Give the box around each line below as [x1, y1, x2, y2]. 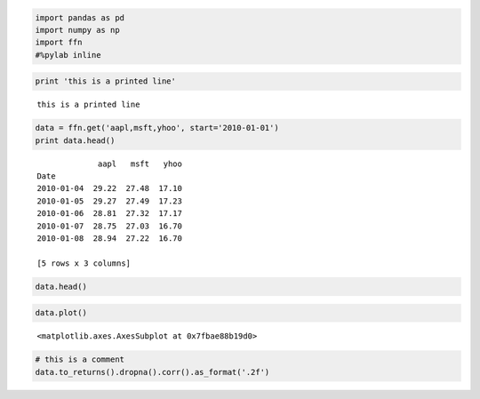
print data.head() [35, 135, 116, 146]
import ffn [35, 37, 83, 48]
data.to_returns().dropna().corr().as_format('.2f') [35, 367, 270, 377]
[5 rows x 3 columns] [36, 258, 132, 268]
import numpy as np [35, 25, 120, 35]
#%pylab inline [35, 50, 101, 60]
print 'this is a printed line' [35, 76, 177, 86]
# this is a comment [35, 355, 124, 364]
